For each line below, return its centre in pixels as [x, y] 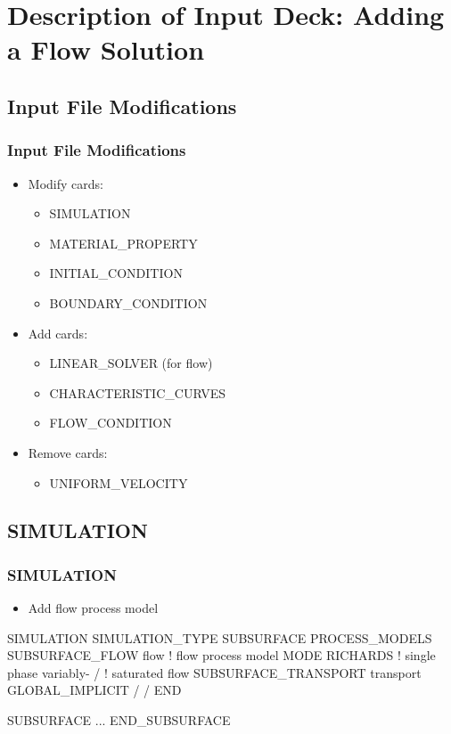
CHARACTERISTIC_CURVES [137, 392]
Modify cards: [66, 183]
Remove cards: [68, 452]
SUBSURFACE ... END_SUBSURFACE [119, 720]
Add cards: [58, 333]
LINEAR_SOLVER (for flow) [131, 363]
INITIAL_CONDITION [116, 273]
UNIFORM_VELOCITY [119, 482]
